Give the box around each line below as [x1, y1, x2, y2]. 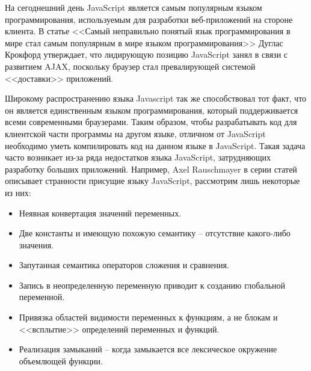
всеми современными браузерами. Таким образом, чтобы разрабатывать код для [5, 115, 297, 128]
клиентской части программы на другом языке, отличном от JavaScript [5, 127, 266, 140]
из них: [5, 186, 31, 198]
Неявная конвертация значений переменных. [19, 206, 182, 219]
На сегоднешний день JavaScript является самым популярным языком [5, 1, 262, 13]
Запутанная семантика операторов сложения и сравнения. [19, 259, 229, 271]
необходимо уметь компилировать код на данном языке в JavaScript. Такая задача [5, 139, 306, 152]
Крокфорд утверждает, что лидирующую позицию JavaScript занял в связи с [5, 48, 288, 61]
